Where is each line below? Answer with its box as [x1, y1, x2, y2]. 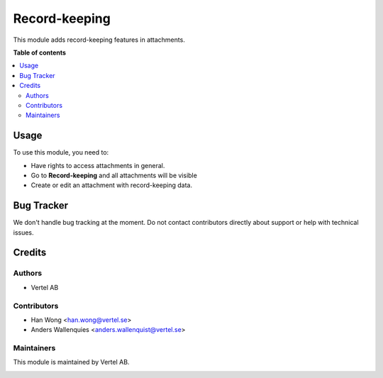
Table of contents [13, 48, 67, 57]
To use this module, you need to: [13, 148, 109, 157]
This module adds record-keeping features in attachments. [13, 35, 186, 44]
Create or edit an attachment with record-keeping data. [30, 181, 193, 189]
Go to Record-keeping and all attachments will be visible [30, 171, 198, 179]
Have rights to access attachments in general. [30, 161, 165, 169]
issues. [13, 228, 35, 237]
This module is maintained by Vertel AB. [13, 358, 130, 367]
